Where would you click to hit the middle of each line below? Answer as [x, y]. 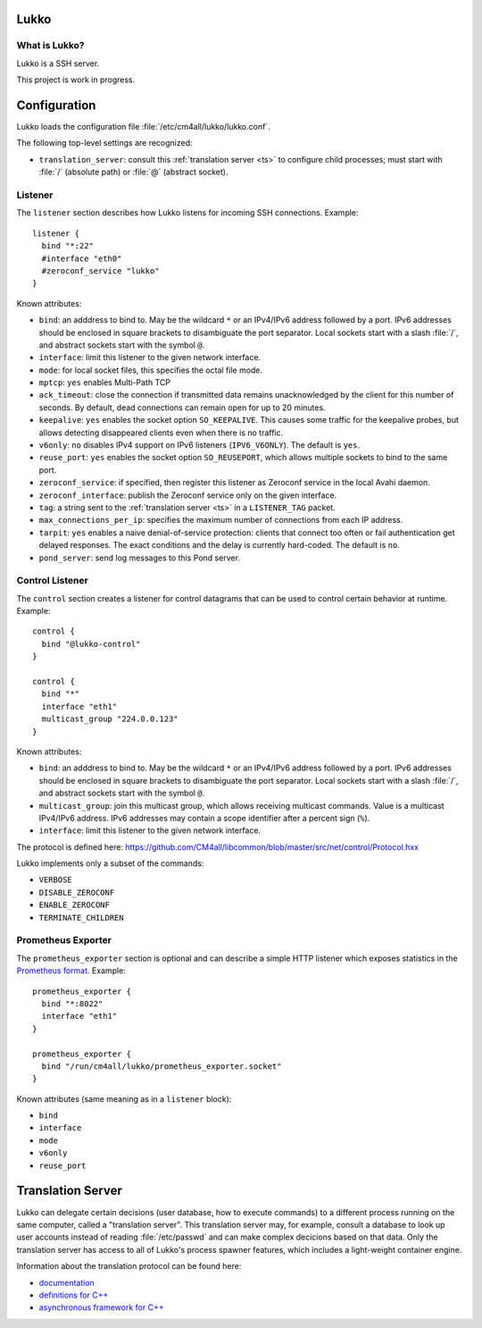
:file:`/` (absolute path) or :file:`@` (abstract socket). [133, 172]
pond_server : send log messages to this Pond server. [140, 558]
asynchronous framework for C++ [101, 1307]
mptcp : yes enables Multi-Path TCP [105, 382]
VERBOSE [56, 880]
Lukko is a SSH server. [58, 63]
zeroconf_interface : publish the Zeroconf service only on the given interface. [188, 495]
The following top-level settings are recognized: [104, 143]
